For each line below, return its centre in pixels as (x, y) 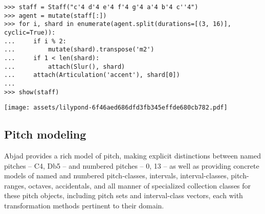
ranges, (15, 185)
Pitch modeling (45, 134)
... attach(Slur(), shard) (65, 66)
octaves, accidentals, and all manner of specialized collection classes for (140, 185)
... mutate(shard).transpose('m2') (79, 50)
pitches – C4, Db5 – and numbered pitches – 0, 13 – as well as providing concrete (132, 165)
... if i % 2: (35, 41)
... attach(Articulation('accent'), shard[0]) (92, 75)
